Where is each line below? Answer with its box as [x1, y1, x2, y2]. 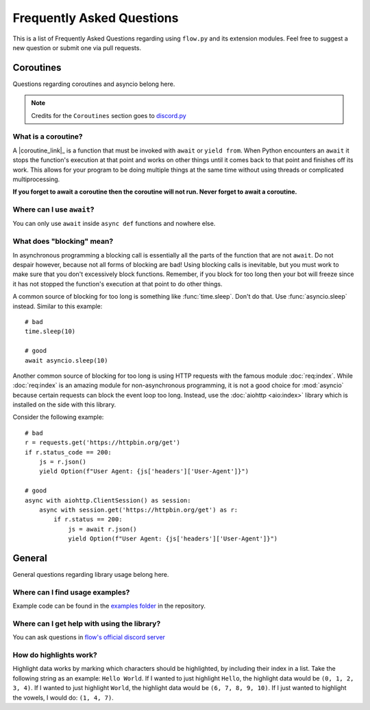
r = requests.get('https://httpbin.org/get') [25, 439, 181, 446]
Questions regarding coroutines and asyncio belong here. [12, 80, 175, 88]
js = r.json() [38, 458, 87, 466]
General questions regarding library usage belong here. [12, 571, 169, 579]
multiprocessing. [12, 175, 60, 183]
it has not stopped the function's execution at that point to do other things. [12, 279, 223, 288]
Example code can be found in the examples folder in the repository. [12, 602, 206, 610]
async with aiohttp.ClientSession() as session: [25, 496, 191, 504]
